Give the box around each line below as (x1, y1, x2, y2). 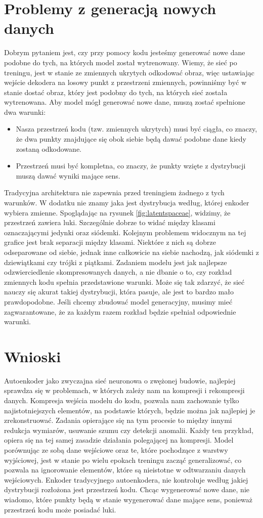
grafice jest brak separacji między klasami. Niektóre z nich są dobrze (4, 237, 216, 247)
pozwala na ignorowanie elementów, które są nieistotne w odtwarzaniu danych (4, 464, 246, 475)
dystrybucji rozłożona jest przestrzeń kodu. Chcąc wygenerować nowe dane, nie (4, 484, 249, 495)
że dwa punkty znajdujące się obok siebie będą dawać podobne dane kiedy (16, 134, 246, 144)
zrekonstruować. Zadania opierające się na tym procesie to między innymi (4, 415, 232, 425)
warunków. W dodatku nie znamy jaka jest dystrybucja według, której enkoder (4, 197, 249, 208)
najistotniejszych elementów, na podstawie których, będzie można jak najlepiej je (4, 405, 255, 415)
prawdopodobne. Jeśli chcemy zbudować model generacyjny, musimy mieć (4, 296, 233, 307)
